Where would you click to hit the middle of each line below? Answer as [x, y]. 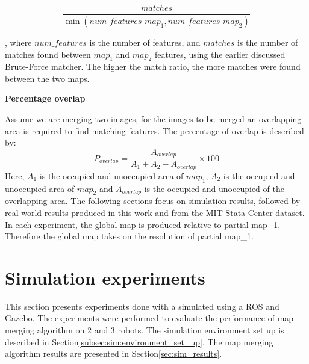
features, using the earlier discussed [220, 54]
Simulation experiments [105, 277]
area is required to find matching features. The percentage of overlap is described [154, 130]
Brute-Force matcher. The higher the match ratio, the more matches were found [153, 66]
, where [18, 42]
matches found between [48, 54]
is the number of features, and [145, 42]
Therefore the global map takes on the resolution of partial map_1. [129, 236]
